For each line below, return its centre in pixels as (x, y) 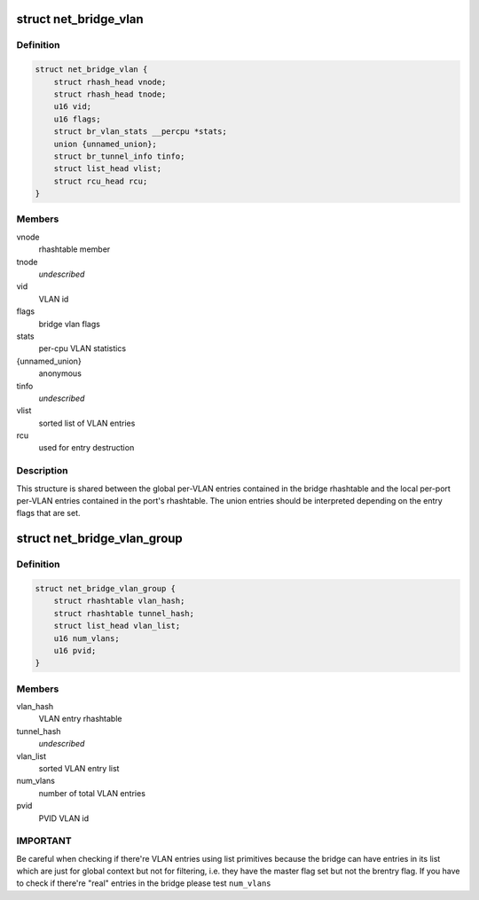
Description (42, 471)
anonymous (60, 373)
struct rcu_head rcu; (101, 181)
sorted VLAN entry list (79, 768)
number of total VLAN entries (92, 793)
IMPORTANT (44, 841)
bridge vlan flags (70, 324)
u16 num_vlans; (86, 638)
